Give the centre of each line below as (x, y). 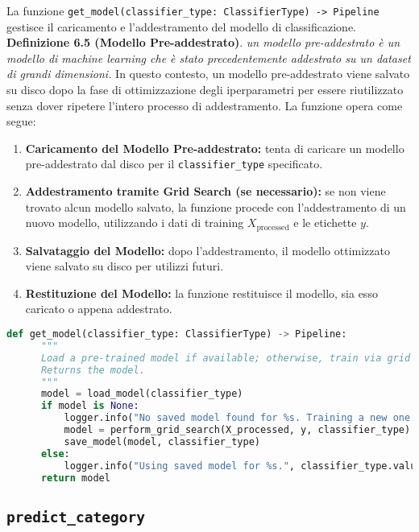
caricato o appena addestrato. (99, 309)
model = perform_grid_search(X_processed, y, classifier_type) (237, 430)
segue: (21, 121)
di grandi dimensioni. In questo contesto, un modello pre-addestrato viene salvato (208, 74)
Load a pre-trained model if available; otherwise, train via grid (226, 358)
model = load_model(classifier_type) (142, 394)
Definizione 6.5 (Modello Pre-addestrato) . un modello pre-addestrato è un (203, 42)
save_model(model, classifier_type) (162, 441)
